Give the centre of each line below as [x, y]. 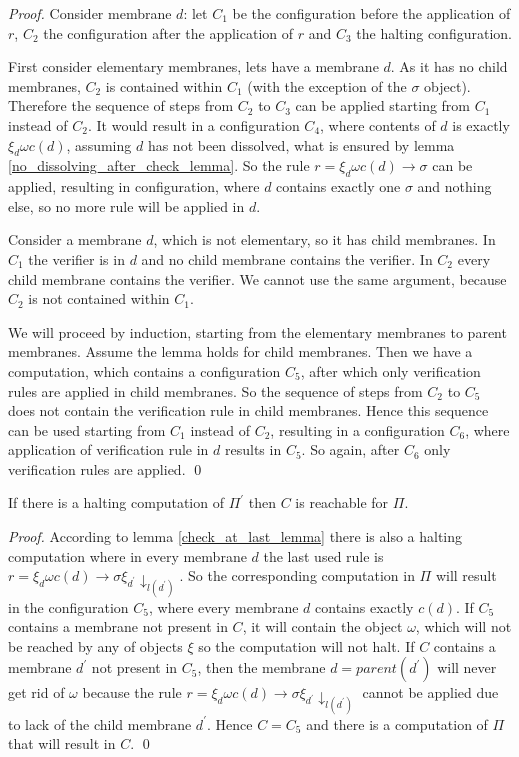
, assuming [99, 144]
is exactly [481, 124]
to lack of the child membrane [100, 723]
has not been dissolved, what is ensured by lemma [301, 144]
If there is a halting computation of [116, 502]
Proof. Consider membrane [90, 13]
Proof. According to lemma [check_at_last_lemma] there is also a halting [235, 536]
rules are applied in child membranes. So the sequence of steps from [215, 390]
